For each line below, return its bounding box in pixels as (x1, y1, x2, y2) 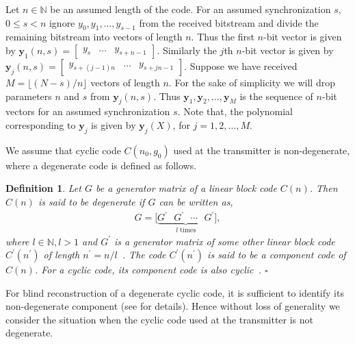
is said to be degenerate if (38, 194, 145, 208)
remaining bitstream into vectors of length (5, 29, 183, 44)
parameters (5, 88, 52, 103)
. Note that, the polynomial (177, 104, 293, 119)
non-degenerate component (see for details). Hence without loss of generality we (5, 299, 340, 313)
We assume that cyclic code (5, 143, 121, 157)
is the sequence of (239, 88, 313, 103)
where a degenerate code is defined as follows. (5, 158, 197, 172)
